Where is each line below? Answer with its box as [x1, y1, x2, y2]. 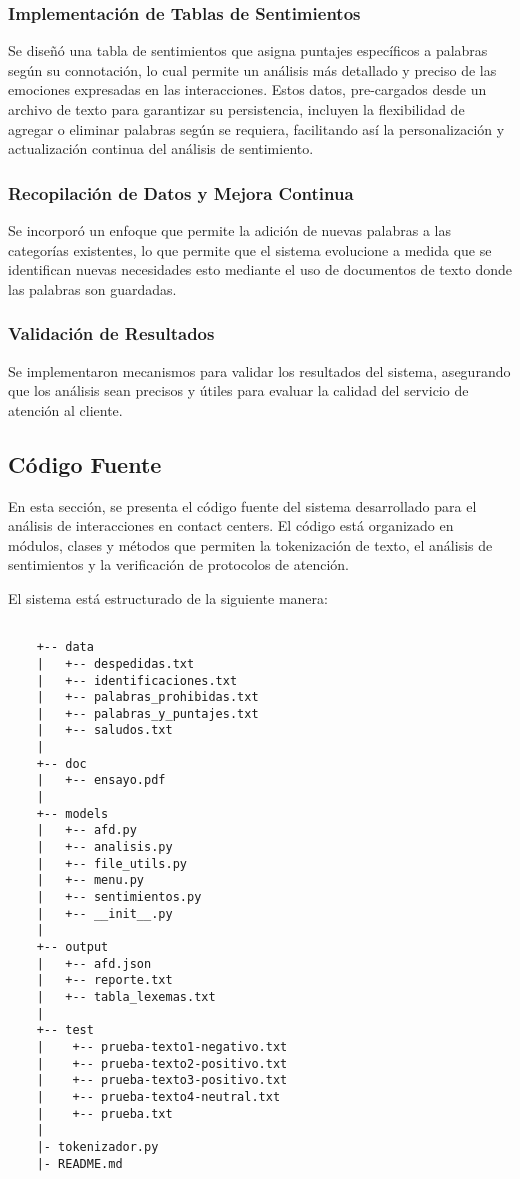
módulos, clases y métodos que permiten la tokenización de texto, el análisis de [8, 534, 493, 555]
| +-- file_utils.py [36, 856, 187, 871]
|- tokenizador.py [36, 1139, 159, 1154]
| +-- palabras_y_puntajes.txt [36, 706, 259, 721]
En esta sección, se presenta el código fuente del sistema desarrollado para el [8, 495, 477, 516]
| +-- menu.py [36, 873, 145, 888]
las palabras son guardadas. [8, 278, 177, 299]
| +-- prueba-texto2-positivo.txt [36, 1056, 288, 1071]
